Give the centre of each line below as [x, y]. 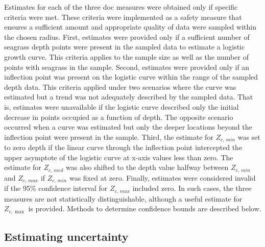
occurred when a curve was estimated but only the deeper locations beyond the [128, 127]
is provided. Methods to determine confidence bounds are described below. [145, 208]
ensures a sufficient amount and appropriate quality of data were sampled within [130, 27]
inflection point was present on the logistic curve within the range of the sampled [131, 77]
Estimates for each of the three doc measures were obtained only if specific [121, 7]
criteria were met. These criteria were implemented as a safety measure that [123, 17]
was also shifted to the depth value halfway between [147, 167]
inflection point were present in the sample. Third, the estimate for [109, 137]
